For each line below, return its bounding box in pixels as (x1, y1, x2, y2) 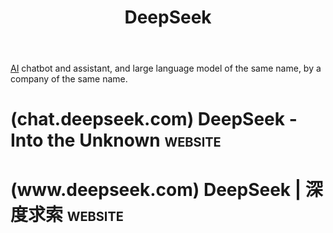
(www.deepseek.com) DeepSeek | (10, 178, 302, 201)
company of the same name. (10, 73, 128, 85)
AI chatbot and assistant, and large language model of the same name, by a (10, 62, 322, 75)
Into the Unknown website (10, 129, 222, 152)
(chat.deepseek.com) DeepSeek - (10, 108, 298, 131)
